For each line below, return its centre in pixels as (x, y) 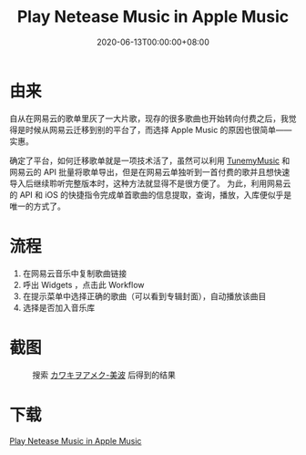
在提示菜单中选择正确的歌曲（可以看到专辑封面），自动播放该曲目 (144, 296)
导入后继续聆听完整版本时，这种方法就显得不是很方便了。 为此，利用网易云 (150, 183)
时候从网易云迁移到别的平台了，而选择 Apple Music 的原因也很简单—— (158, 129)
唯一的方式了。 (37, 206)
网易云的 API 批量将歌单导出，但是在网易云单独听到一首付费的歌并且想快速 (150, 171)
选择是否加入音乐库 (59, 307)
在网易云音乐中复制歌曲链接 (75, 273)
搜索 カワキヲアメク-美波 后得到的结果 (104, 375)
